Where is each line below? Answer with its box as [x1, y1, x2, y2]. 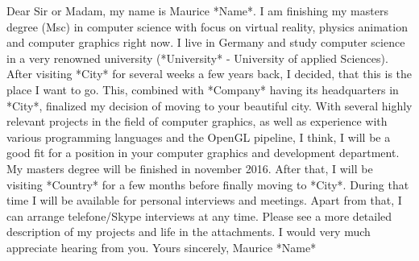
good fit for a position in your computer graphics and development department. [6, 144, 400, 161]
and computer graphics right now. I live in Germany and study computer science [6, 34, 405, 51]
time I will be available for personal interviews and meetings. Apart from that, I [6, 192, 402, 209]
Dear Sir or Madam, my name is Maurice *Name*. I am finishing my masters [6, 2, 388, 19]
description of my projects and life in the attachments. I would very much [6, 223, 371, 240]
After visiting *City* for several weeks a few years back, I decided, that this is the [6, 65, 413, 82]
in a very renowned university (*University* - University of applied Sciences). [6, 49, 388, 66]
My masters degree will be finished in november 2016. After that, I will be [6, 159, 373, 176]
